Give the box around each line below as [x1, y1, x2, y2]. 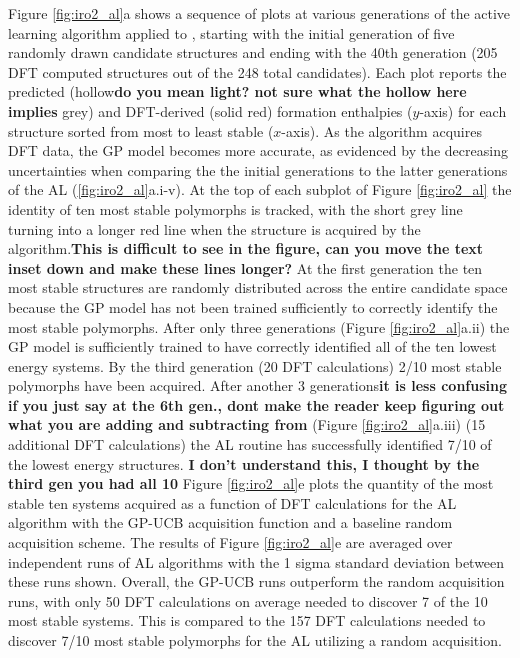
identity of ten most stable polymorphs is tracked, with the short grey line [8, 198, 463, 219]
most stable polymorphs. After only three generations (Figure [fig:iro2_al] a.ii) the [8, 316, 510, 337]
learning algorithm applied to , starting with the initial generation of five [8, 22, 455, 43]
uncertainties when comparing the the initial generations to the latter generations [8, 159, 508, 180]
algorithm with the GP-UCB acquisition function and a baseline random [8, 512, 453, 533]
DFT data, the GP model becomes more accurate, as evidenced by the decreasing [8, 140, 508, 161]
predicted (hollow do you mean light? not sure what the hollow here [8, 81, 467, 102]
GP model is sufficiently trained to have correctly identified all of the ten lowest [8, 336, 497, 357]
